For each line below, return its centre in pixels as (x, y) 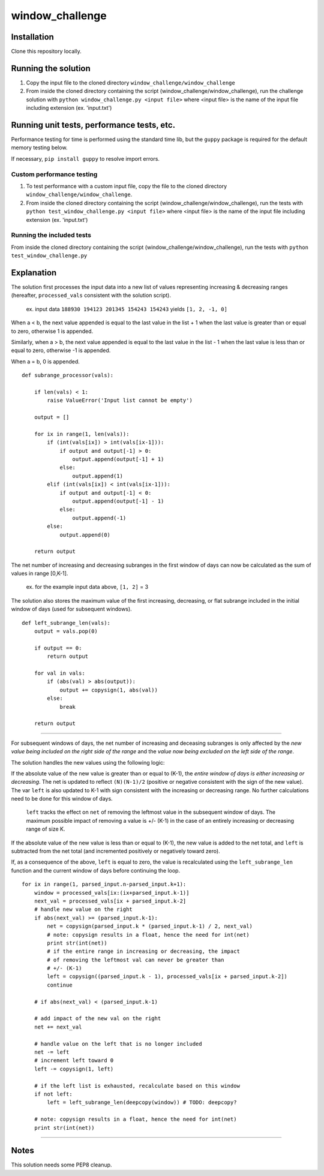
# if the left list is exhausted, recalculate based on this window (137, 1086)
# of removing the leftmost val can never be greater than (136, 960)
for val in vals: (59, 673)
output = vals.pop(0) (66, 631)
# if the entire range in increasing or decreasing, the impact (143, 951)
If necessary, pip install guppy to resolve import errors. (85, 158)
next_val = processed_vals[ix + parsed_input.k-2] (110, 901)
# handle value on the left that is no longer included (118, 1044)
